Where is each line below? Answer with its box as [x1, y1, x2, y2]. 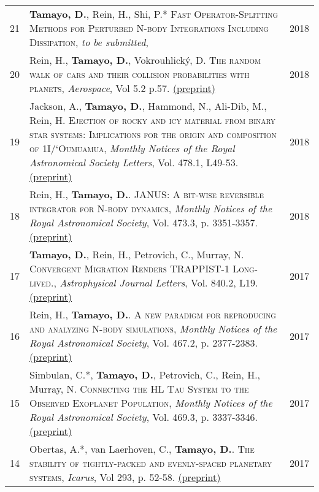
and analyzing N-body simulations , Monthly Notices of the [29, 321, 277, 336]
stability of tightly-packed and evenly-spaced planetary [29, 456, 272, 470]
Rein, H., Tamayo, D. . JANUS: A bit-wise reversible [29, 187, 264, 201]
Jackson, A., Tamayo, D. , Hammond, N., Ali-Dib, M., [29, 99, 267, 113]
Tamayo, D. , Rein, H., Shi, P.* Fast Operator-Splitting [29, 7, 279, 21]
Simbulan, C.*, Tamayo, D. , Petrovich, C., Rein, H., [29, 367, 261, 382]
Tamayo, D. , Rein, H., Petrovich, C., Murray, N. [29, 247, 244, 261]
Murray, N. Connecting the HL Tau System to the [29, 382, 249, 396]
